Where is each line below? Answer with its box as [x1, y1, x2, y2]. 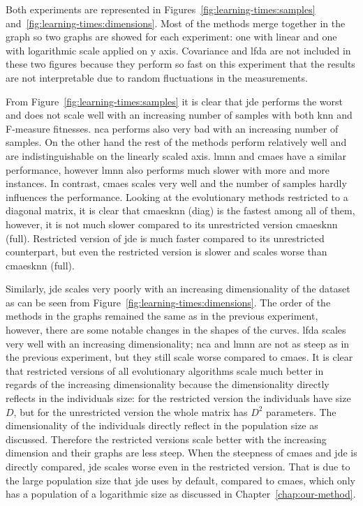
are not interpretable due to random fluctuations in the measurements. [6, 70, 308, 84]
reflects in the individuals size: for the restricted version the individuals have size [6, 391, 351, 405]
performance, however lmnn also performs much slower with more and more [6, 162, 330, 177]
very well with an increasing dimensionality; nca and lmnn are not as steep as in [6, 336, 350, 350]
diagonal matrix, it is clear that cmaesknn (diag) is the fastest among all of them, [6, 203, 355, 218]
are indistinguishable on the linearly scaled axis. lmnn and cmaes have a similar [6, 148, 346, 163]
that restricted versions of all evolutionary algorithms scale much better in [6, 363, 324, 378]
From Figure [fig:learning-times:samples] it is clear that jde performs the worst [6, 94, 343, 108]
